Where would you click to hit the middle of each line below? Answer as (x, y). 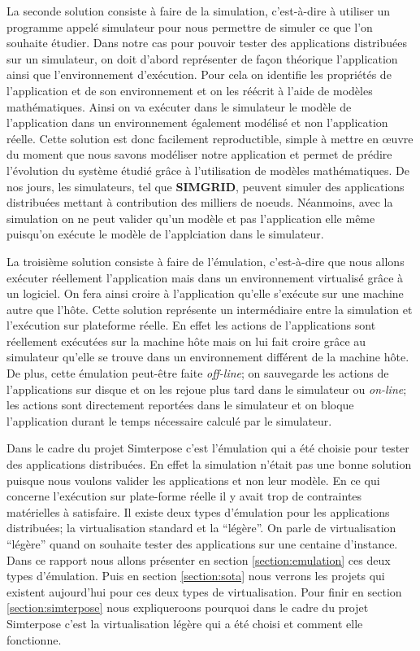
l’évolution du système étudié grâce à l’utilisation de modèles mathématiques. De (208, 170)
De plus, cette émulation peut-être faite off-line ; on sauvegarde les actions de (198, 373)
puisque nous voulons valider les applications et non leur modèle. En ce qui (193, 480)
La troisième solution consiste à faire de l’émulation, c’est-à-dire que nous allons (206, 261)
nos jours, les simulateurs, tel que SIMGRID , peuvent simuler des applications (206, 186)
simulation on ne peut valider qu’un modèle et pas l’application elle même (191, 218)
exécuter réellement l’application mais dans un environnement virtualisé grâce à (205, 277)
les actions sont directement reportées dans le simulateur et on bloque (180, 405)
